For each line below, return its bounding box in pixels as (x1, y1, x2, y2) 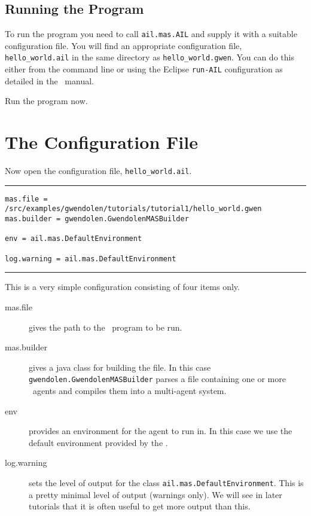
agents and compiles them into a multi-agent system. (32, 384, 227, 396)
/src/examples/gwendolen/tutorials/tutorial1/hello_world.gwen (5, 204, 262, 213)
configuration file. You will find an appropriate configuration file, (5, 39, 242, 51)
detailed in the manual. (5, 74, 94, 87)
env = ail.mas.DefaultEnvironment (5, 234, 142, 243)
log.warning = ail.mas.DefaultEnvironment (5, 254, 176, 263)
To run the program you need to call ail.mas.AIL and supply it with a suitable (5, 28, 297, 40)
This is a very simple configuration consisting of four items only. (5, 280, 240, 293)
